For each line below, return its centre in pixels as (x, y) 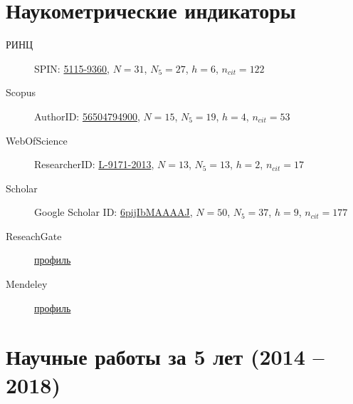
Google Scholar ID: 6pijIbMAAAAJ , (114, 212)
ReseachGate (34, 235)
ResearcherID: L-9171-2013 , (94, 164)
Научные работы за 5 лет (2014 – (165, 357)
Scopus (21, 92)
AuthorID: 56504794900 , (87, 116)
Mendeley (27, 284)
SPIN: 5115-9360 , (72, 68)
